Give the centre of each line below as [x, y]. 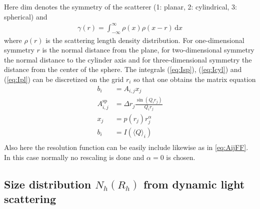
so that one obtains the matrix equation [195, 79]
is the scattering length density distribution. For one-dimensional [145, 40]
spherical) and [26, 16]
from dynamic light [194, 184]
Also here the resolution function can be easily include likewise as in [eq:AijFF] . [126, 147]
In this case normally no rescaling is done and [74, 157]
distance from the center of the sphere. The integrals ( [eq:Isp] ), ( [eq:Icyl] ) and [123, 69]
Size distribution [48, 184]
